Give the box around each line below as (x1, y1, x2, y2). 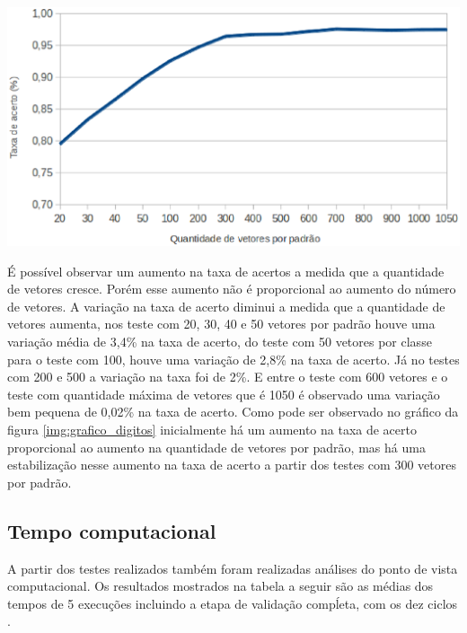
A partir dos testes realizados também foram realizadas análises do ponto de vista (7, 558, 458, 577)
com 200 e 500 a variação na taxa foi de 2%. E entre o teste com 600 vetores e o (7, 367, 448, 386)
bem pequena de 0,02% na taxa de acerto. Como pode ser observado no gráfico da (7, 402, 459, 421)
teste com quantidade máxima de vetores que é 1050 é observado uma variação (7, 384, 440, 403)
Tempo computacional (7, 516, 216, 544)
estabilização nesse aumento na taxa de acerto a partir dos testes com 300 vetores (7, 455, 456, 474)
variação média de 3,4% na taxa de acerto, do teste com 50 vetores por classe (7, 332, 432, 350)
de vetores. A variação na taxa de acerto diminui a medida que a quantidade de (7, 296, 445, 315)
